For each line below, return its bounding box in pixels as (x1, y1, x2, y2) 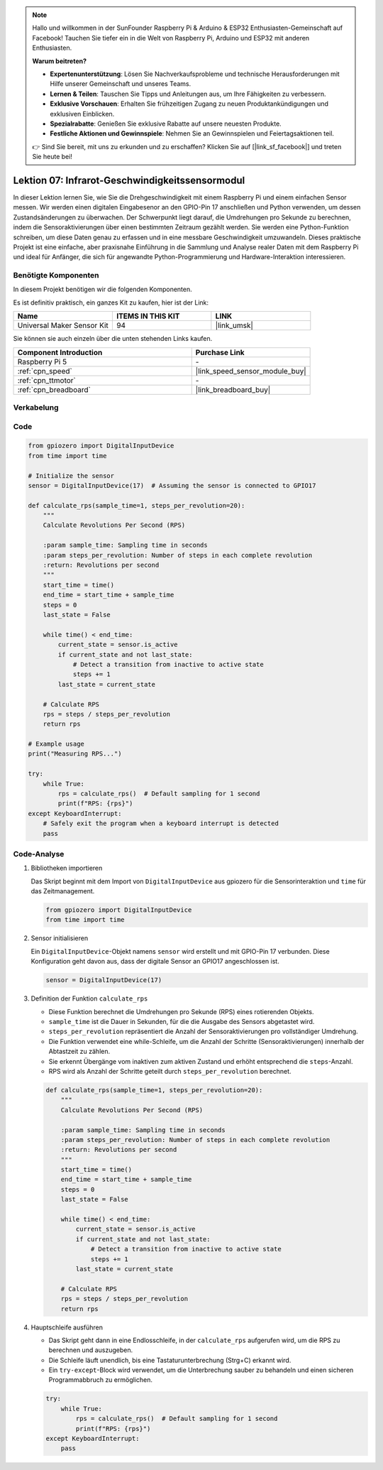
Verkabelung (13, 403, 60, 413)
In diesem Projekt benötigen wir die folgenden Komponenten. (13, 285, 193, 294)
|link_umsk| (215, 320, 253, 330)
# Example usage (28, 740, 85, 748)
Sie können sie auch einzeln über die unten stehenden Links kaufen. (13, 334, 213, 343)
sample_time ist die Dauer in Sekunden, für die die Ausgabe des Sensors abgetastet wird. (48, 1018, 315, 1025)
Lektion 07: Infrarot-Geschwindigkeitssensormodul (13, 174, 245, 186)
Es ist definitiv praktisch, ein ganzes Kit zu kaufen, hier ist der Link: (13, 298, 209, 307)
